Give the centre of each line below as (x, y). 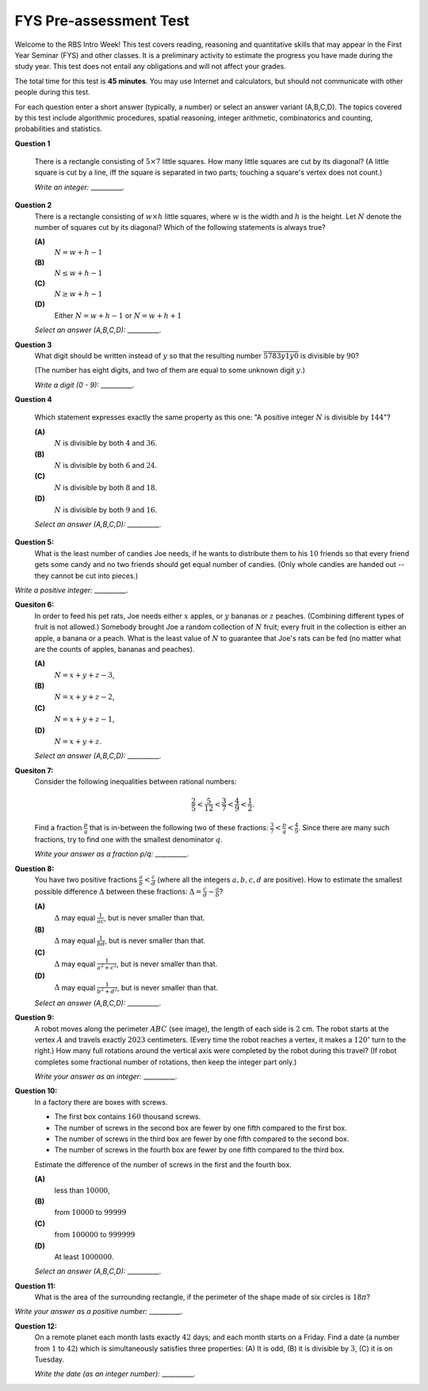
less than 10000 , (82, 1190)
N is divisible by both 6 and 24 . (106, 466)
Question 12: (36, 1326)
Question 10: (36, 1091)
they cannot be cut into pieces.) (86, 576)
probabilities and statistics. (59, 129)
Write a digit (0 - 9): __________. (84, 385)
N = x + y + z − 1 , (84, 719)
